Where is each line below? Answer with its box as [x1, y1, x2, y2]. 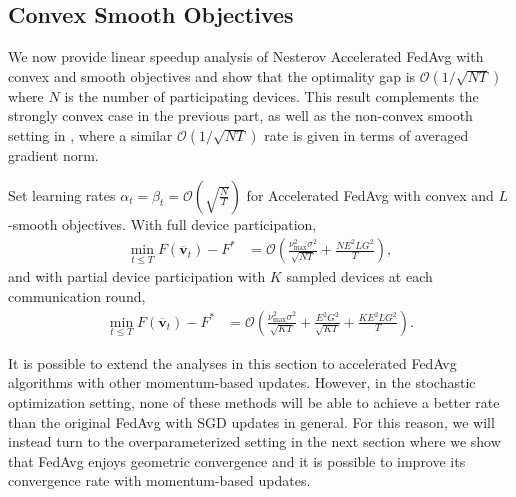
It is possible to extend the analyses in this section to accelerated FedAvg [8, 352, 457, 373]
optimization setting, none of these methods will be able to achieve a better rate [8, 392, 500, 413]
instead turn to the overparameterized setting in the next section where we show [8, 431, 501, 452]
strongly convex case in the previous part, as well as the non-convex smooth [8, 105, 473, 126]
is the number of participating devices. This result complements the [64, 85, 479, 106]
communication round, [8, 286, 146, 307]
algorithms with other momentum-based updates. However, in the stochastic [8, 372, 476, 393]
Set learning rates [8, 184, 116, 205]
